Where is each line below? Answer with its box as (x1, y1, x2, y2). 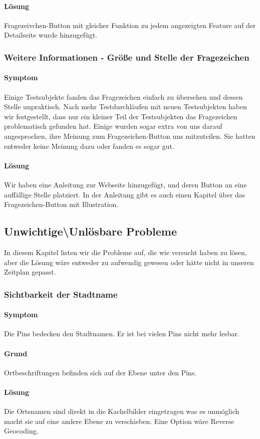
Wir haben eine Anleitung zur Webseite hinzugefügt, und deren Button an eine (4, 179, 247, 189)
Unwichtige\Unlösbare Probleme (4, 224, 177, 239)
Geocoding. (4, 425, 39, 436)
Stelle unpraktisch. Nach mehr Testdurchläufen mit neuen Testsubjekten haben (4, 101, 247, 112)
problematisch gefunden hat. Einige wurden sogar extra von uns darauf (4, 121, 222, 131)
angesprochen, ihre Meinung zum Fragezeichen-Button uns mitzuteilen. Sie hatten (4, 131, 255, 141)
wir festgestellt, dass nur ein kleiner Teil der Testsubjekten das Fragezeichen (4, 111, 237, 121)
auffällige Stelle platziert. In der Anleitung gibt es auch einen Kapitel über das (4, 189, 245, 199)
